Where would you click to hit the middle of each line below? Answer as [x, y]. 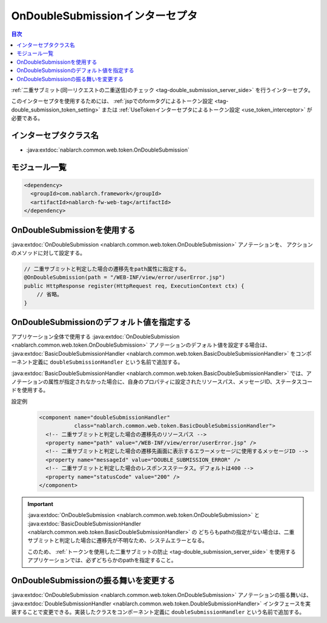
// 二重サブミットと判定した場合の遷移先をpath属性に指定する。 [107, 269]
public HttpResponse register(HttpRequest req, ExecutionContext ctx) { [134, 286]
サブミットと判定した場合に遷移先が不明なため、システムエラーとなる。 [118, 541]
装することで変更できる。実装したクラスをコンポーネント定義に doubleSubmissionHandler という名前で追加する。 [158, 611]
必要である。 [27, 118]
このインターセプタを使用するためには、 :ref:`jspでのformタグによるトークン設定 [112, 101]
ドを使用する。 [30, 390]
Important [41, 504]
